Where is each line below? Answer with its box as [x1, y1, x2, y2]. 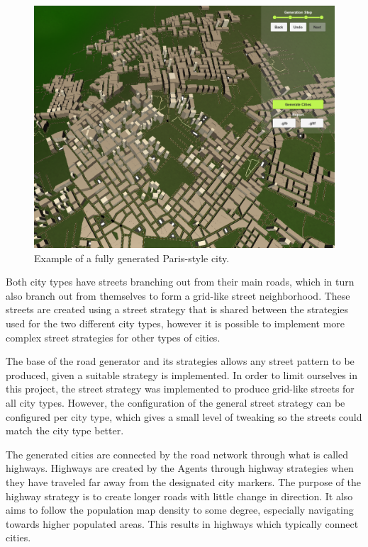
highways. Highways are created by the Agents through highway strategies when [6, 461, 354, 475]
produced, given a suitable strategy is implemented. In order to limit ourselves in [6, 367, 358, 382]
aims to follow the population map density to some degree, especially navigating [6, 502, 354, 517]
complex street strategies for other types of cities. [6, 329, 221, 344]
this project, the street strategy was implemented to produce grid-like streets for [6, 381, 355, 396]
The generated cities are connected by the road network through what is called [6, 446, 348, 461]
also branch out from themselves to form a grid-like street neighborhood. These [6, 288, 350, 303]
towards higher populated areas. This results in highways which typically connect [6, 516, 359, 531]
